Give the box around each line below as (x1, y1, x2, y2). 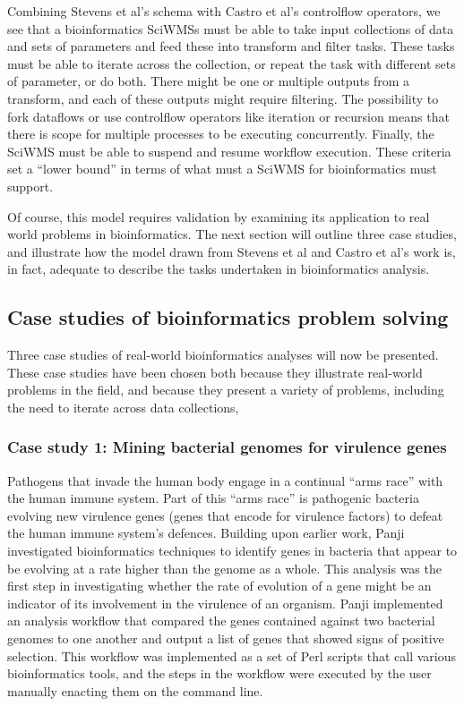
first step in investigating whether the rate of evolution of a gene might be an (7, 576, 432, 595)
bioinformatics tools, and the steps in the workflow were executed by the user (7, 664, 432, 683)
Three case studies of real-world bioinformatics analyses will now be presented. (7, 345, 439, 364)
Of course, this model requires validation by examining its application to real (7, 207, 430, 225)
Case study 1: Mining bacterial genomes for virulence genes (7, 436, 447, 458)
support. (7, 176, 54, 195)
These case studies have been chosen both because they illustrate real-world (7, 362, 423, 381)
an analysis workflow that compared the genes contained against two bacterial (7, 611, 435, 630)
